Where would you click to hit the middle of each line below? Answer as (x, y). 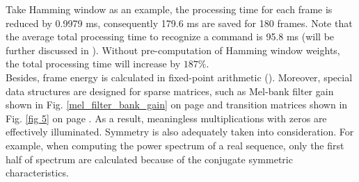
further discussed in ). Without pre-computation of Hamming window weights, (173, 50)
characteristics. (37, 173)
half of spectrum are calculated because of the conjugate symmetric (149, 159)
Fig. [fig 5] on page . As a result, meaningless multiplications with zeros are (166, 118)
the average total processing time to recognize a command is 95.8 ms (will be (170, 36)
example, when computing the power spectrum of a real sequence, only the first (175, 145)
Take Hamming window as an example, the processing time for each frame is (169, 9)
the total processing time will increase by (93, 64)
